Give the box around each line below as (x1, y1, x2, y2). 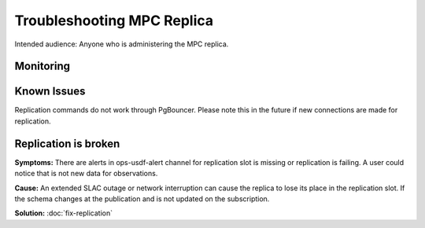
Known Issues (14, 85, 86, 98)
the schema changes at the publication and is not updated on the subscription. (14, 193, 270, 204)
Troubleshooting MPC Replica (14, 12, 214, 29)
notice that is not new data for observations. (14, 169, 158, 178)
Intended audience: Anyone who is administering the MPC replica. (14, 39, 229, 49)
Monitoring (14, 60, 71, 73)
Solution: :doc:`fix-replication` (14, 208, 113, 218)
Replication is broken (14, 137, 120, 150)
